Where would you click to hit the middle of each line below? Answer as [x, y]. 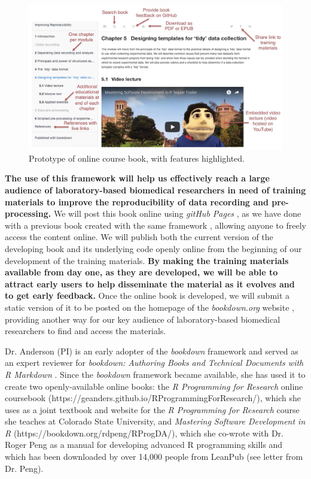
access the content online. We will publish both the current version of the [139, 237]
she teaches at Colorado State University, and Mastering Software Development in [155, 421]
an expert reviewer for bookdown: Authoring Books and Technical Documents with [154, 363]
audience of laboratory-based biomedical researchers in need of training [155, 190]
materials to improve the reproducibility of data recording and [137, 201]
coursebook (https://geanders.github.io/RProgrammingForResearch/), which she [153, 398]
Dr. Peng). [24, 468]
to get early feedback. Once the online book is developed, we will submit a [147, 295]
